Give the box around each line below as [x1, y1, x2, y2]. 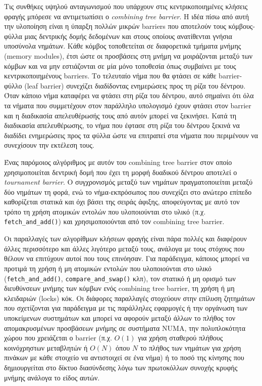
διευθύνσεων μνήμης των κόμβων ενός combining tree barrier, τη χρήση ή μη [4, 283, 235, 293]
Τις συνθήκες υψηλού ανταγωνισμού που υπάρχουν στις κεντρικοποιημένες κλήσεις [4, 1, 248, 11]
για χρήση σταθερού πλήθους [138, 332, 223, 343]
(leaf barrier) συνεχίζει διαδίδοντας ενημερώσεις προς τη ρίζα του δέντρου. [24, 80, 246, 91]
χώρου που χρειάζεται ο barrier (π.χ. [4, 332, 112, 343]
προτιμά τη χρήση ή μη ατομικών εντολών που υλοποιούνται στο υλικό [4, 263, 212, 273]
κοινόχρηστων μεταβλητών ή [4, 342, 88, 353]
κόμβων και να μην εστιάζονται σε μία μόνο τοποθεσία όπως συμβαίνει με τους [4, 60, 236, 71]
